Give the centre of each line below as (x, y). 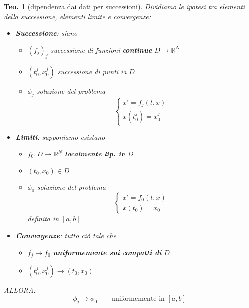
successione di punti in (92, 71)
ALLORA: (20, 290)
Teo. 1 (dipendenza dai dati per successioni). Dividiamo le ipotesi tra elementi (124, 6)
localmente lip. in (95, 154)
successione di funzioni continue (101, 50)
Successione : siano (47, 33)
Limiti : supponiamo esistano (60, 137)
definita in (43, 219)
